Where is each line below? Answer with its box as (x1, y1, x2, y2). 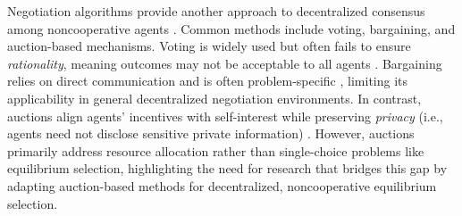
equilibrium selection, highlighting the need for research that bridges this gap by (7, 159, 448, 178)
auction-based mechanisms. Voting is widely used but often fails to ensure (7, 37, 411, 55)
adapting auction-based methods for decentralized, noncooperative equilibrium (7, 176, 437, 195)
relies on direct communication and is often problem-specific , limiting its (7, 71, 408, 90)
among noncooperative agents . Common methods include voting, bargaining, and (7, 19, 456, 37)
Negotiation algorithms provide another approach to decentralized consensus (7, 2, 425, 20)
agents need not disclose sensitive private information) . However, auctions (7, 124, 415, 143)
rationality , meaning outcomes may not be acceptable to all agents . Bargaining (7, 54, 442, 72)
